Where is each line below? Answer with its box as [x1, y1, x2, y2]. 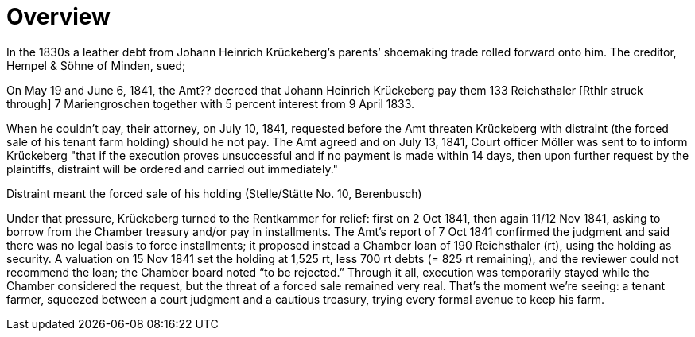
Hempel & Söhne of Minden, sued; [6, 58, 186, 72]
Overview [6, 3, 111, 30]
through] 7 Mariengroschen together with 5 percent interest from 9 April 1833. [6, 96, 415, 110]
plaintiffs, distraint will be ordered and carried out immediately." [6, 161, 339, 176]
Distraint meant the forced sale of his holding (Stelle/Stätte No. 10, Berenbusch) [6, 186, 422, 200]
